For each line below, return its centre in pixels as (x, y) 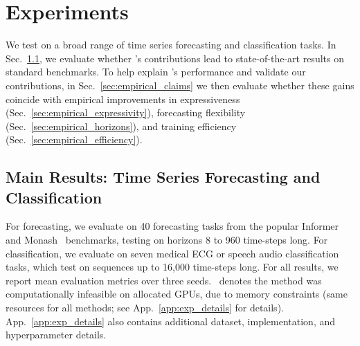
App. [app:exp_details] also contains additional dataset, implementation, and (171, 321)
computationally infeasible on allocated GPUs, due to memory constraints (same (177, 294)
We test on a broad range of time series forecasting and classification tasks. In (171, 45)
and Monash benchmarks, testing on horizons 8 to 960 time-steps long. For (167, 240)
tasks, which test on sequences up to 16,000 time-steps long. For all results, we (172, 267)
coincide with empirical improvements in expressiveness (123, 99)
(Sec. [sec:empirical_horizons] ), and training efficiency (121, 126)
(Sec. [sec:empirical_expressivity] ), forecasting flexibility (126, 112)
